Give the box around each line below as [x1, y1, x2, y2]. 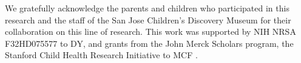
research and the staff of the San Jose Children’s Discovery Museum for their [5, 13, 291, 26]
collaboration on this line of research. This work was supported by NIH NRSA [5, 25, 296, 38]
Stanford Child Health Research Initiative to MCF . [5, 49, 198, 61]
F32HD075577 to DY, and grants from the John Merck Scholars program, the [5, 37, 294, 49]
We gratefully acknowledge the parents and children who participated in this [5, 2, 289, 14]
